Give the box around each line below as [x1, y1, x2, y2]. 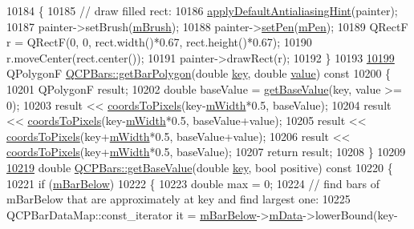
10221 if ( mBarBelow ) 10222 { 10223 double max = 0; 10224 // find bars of [6, 175, 379, 191]
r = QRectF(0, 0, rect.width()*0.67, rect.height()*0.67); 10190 [6, 34, 312, 50]
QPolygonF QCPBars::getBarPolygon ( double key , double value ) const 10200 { [6, 65, 392, 82]
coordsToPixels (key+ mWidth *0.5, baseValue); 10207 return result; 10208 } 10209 [6, 143, 406, 160]
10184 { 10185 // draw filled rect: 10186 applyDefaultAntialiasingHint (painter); [6, 2, 398, 18]
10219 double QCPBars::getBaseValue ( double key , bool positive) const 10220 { [6, 159, 393, 175]
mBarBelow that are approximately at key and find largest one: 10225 [6, 191, 351, 207]
